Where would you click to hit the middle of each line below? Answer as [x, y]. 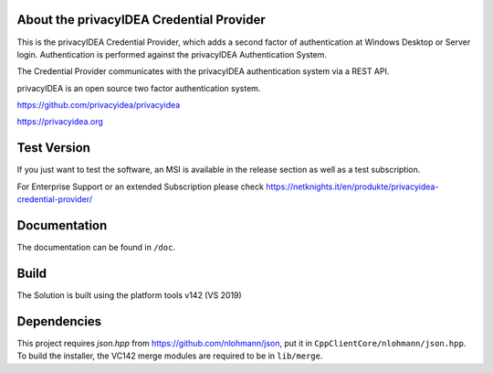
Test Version [54, 148]
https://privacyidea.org [60, 122]
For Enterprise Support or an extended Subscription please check [141, 186]
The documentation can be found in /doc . [96, 248]
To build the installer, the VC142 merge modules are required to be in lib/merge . [170, 356]
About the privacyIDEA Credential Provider [141, 20]
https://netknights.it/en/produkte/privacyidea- [352, 186]
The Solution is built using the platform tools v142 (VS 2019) [129, 295]
